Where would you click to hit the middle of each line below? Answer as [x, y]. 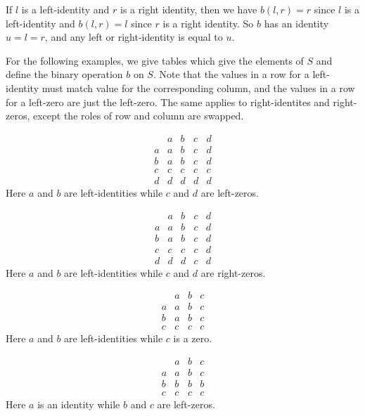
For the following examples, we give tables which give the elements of [155, 60]
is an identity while [79, 404]
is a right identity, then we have [189, 9]
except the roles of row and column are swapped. [138, 116]
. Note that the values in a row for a [231, 74]
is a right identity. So [208, 23]
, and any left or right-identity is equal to [134, 37]
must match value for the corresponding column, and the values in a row [198, 87]
